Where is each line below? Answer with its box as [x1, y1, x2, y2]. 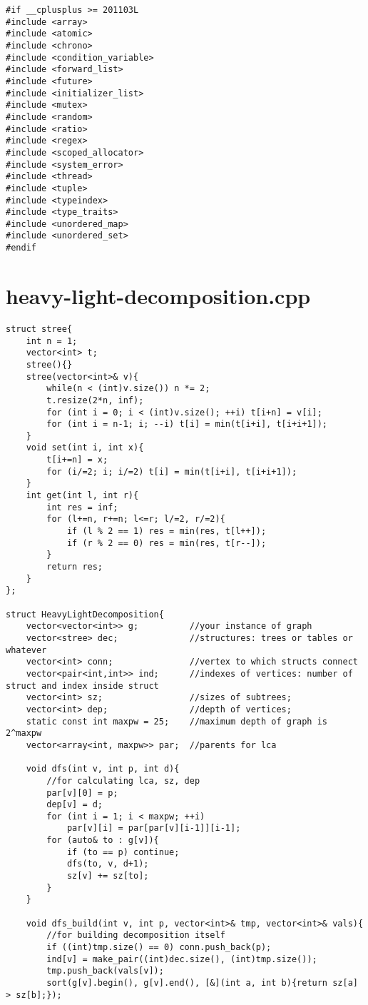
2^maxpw [6, 728, 42, 739]
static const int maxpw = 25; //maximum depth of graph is [26, 716, 328, 727]
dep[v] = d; [46, 799, 103, 810]
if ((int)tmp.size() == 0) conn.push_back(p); [46, 942, 272, 953]
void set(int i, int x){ [26, 443, 144, 453]
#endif [6, 243, 36, 253]
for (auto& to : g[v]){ [46, 835, 159, 846]
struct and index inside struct [6, 680, 159, 691]
